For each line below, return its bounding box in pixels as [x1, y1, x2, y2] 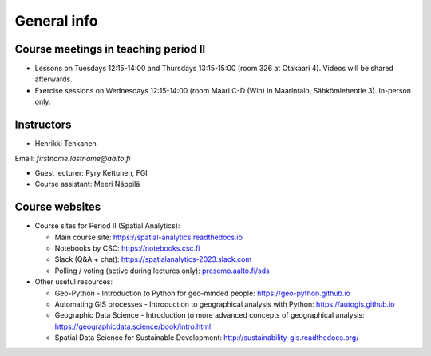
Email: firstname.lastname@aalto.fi [14, 153, 131, 163]
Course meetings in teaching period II [14, 42, 206, 56]
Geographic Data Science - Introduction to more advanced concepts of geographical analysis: [54, 311, 365, 320]
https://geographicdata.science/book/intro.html [54, 322, 212, 331]
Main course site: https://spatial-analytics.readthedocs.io [54, 232, 243, 242]
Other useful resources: [34, 277, 113, 287]
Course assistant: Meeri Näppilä [34, 180, 140, 189]
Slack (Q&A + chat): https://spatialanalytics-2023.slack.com [54, 255, 252, 264]
